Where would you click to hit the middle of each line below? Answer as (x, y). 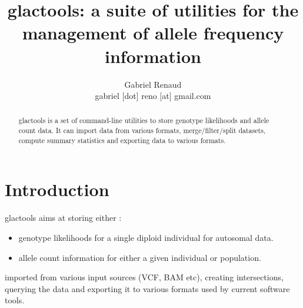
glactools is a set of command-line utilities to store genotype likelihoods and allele (144, 120)
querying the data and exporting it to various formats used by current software (147, 288)
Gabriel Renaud (153, 84)
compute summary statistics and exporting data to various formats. (122, 140)
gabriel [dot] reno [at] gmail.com (153, 96)
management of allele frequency (153, 33)
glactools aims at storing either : (63, 218)
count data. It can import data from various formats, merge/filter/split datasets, (142, 130)
